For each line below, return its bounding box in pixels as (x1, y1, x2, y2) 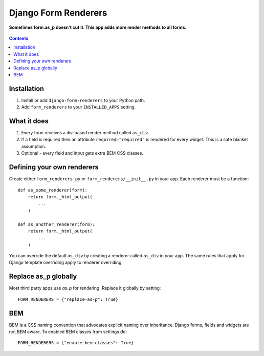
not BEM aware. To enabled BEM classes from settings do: (9, 329, 127, 335)
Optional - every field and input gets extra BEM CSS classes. (21, 150, 144, 156)
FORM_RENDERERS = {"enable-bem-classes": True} (18, 340, 134, 346)
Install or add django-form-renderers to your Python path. (21, 97, 145, 103)
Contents (9, 35, 29, 41)
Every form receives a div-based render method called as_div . (21, 130, 149, 136)
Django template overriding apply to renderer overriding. (9, 259, 123, 266)
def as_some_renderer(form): (18, 187, 88, 193)
